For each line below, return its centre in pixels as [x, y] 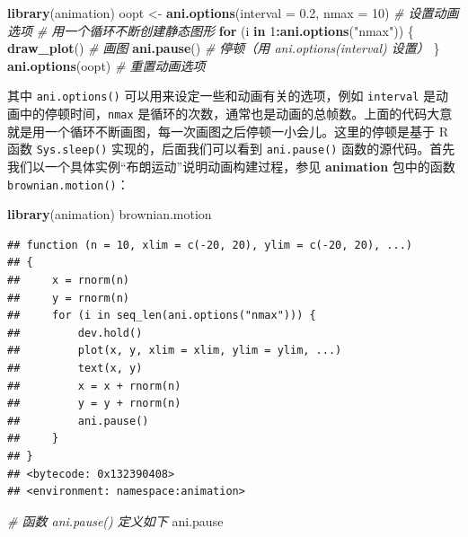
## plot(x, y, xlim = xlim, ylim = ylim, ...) [175, 351]
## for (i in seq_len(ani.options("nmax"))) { [162, 316]
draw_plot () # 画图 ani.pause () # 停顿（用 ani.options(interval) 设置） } [224, 48]
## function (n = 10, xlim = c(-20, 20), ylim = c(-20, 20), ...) [210, 245]
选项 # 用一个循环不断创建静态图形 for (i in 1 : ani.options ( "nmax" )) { [211, 30]
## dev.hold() [75, 333]
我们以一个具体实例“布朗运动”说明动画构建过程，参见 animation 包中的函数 [231, 166]
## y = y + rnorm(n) [94, 404]
